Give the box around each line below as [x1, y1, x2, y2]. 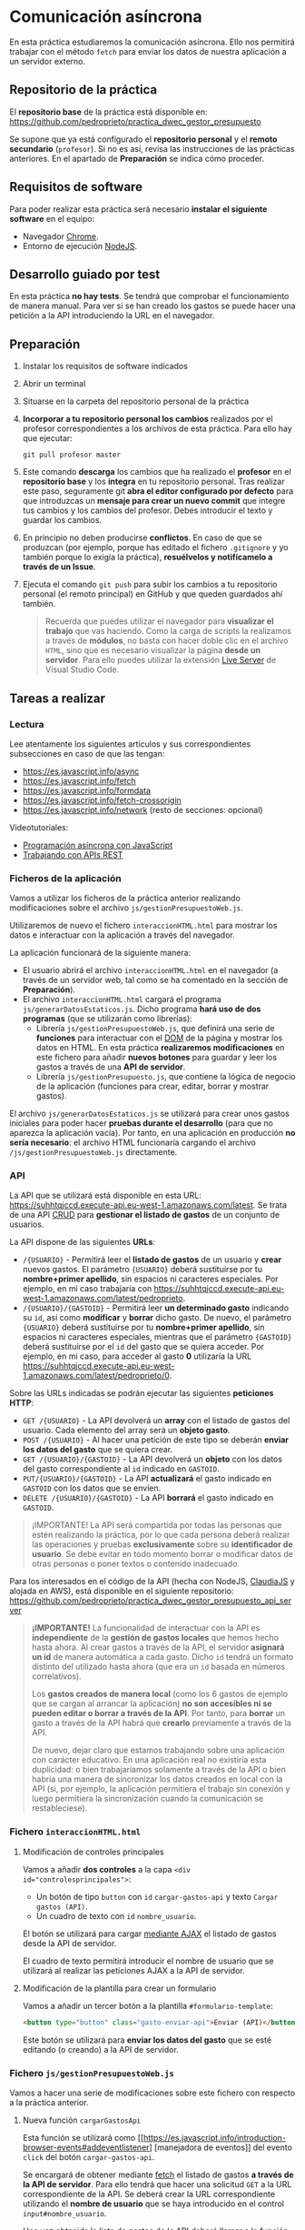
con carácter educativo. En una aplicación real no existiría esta [31, 1754, 267, 1765]
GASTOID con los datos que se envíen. [22, 1482, 162, 1493]
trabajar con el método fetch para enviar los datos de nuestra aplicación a [9, 45, 288, 56]
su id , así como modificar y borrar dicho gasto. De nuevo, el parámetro [22, 1312, 292, 1323]
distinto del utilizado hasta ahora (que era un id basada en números [31, 1662, 286, 1672]
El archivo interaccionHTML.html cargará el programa [22, 994, 222, 1005]
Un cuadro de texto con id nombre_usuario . [35, 1910, 197, 1921]
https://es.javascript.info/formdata [22, 785, 152, 796]
